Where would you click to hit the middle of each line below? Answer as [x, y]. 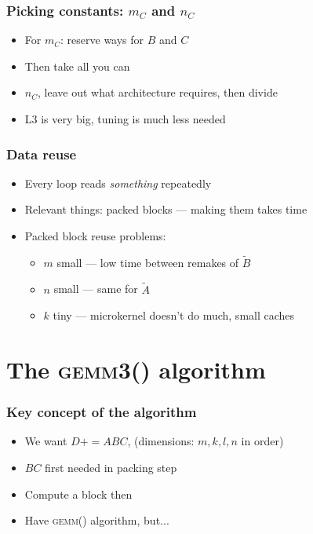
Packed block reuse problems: [95, 236]
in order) [262, 441]
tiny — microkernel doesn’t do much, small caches [174, 315]
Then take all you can [77, 66]
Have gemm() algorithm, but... [97, 520]
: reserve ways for [102, 40]
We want [46, 441]
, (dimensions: [161, 441]
